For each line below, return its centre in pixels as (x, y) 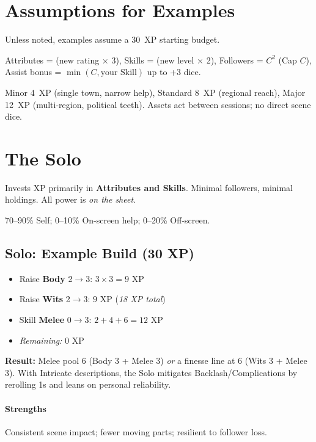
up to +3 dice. (174, 72)
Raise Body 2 (46, 278)
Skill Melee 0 (45, 319)
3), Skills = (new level (153, 60)
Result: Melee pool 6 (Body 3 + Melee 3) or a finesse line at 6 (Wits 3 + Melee (156, 360)
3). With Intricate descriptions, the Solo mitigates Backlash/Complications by (151, 372)
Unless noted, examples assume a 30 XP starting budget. (112, 39)
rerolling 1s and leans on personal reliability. (88, 384)
